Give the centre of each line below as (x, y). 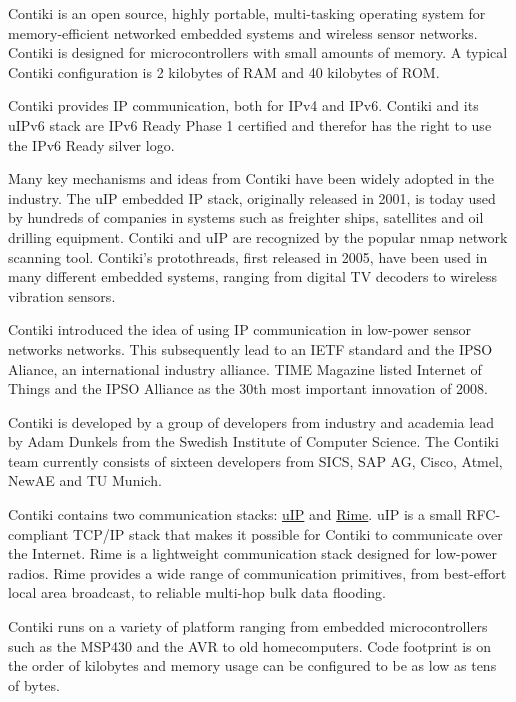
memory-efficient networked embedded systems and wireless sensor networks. (243, 32)
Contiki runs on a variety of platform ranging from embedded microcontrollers (248, 626)
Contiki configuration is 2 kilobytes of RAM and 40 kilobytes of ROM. (224, 71)
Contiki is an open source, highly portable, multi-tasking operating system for (247, 13)
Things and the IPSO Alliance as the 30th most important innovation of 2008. (248, 388)
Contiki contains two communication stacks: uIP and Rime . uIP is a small (235, 514)
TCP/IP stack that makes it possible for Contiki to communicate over (287, 533)
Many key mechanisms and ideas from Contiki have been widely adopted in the (251, 178)
